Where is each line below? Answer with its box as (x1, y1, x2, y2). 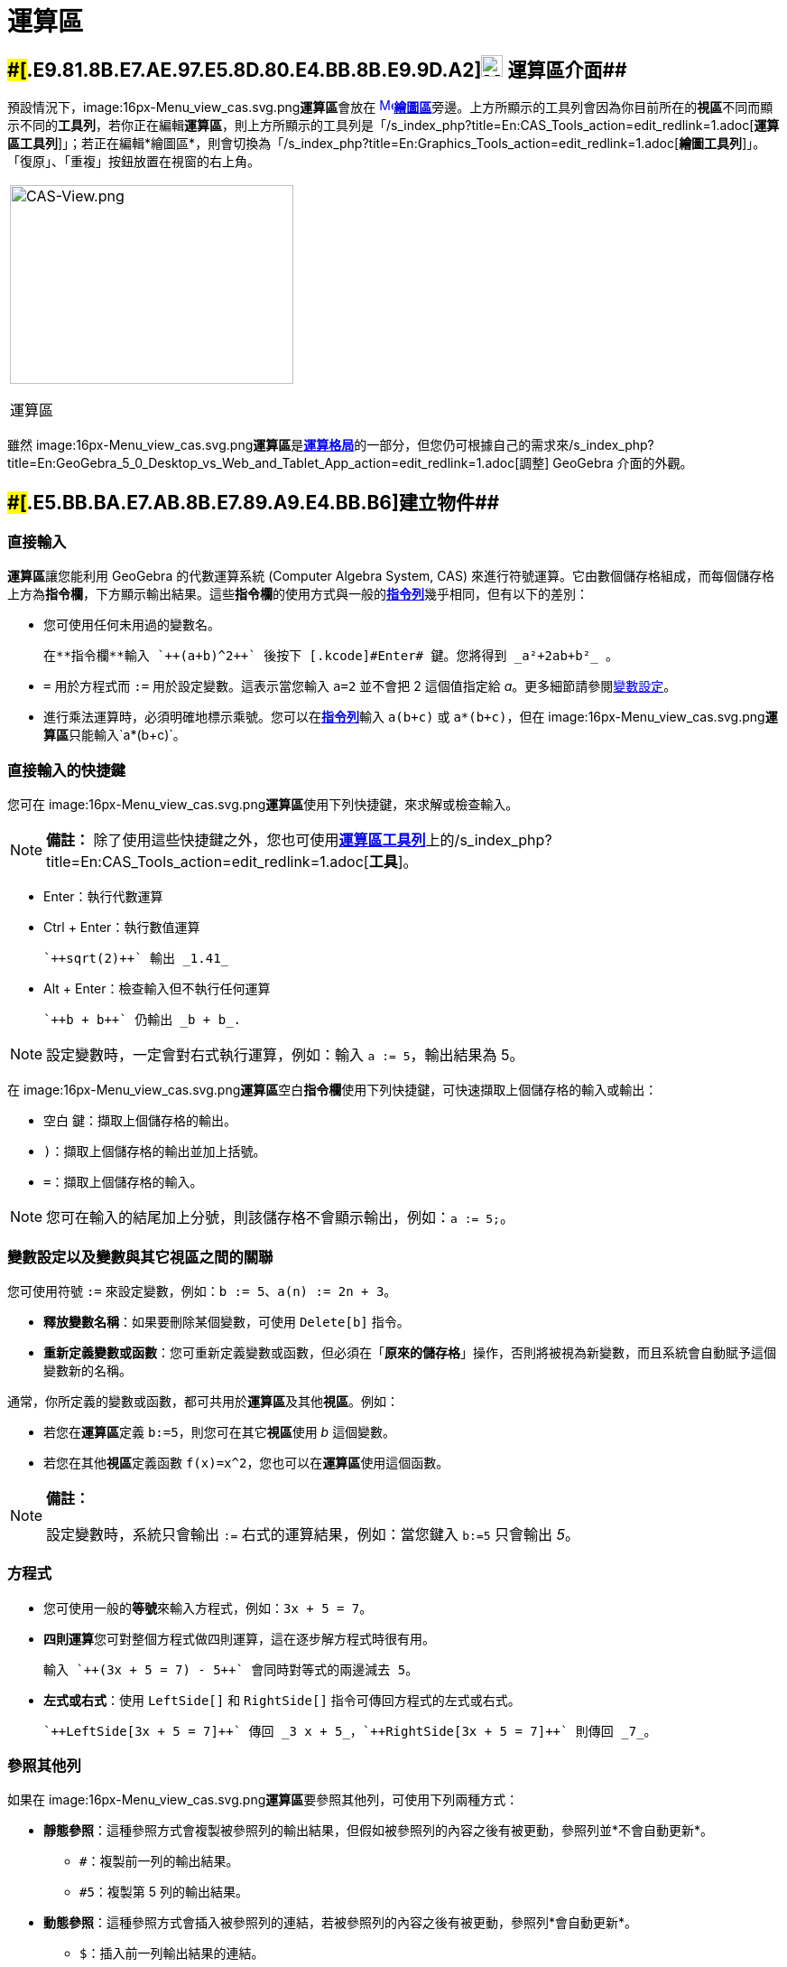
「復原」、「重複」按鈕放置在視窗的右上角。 (7, 154, 260, 170)
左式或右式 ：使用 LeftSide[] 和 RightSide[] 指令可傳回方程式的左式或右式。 (43, 1692, 521, 1708)
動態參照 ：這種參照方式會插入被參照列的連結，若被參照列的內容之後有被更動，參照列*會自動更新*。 (43, 1915, 638, 1931)
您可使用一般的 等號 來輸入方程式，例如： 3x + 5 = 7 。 (43, 1599, 373, 1616)
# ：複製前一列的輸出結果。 (79, 1853, 239, 1869)
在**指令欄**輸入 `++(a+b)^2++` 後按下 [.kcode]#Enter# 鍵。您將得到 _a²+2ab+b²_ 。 (43, 648, 619, 664)
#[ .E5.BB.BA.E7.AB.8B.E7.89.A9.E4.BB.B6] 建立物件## (7, 490, 500, 514)
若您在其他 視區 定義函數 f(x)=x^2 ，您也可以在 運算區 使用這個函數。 (43, 1454, 449, 1470)
